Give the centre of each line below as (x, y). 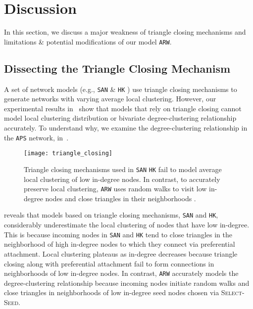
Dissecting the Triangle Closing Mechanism (117, 68)
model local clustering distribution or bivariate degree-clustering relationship (120, 118)
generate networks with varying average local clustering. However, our (110, 99)
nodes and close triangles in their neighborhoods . (121, 198)
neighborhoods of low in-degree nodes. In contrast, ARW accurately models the (121, 273)
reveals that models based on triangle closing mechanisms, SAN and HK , (111, 215)
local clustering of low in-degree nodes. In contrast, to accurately (122, 179)
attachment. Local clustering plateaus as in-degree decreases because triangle (121, 253)
